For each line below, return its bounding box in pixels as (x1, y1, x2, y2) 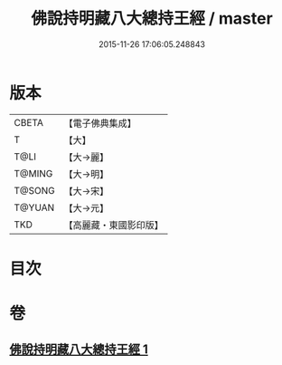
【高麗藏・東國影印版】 (63, 218, 164, 231)
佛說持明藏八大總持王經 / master (31, 8, 273, 29)
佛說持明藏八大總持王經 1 (9, 341, 149, 358)
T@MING (14, 167, 53, 179)
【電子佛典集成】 (63, 117, 137, 130)
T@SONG (14, 184, 56, 197)
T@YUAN (14, 201, 55, 214)
